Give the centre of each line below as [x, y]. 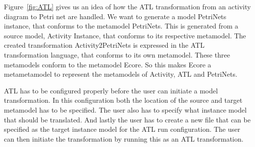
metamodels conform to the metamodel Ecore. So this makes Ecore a [108, 64]
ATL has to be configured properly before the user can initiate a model [111, 90]
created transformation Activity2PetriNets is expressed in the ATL [104, 45]
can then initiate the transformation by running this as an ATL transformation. [124, 138]
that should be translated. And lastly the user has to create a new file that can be [127, 119]
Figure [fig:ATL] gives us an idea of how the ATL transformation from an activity [127, 6]
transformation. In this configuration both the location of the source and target [123, 100]
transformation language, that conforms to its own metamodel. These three [117, 54]
